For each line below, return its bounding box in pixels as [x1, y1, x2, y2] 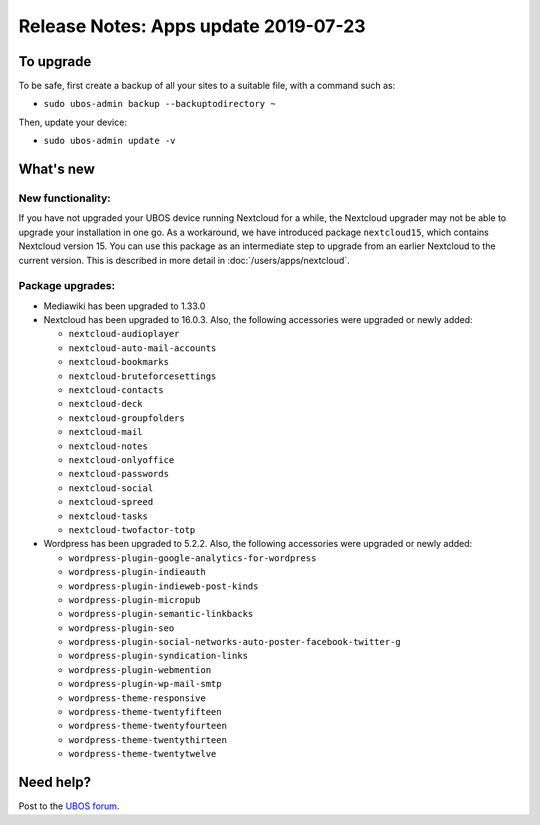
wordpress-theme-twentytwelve [68, 748, 217, 760]
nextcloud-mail [68, 426, 144, 438]
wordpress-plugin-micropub [68, 594, 201, 605]
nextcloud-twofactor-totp [68, 524, 196, 535]
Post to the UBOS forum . [18, 800, 120, 812]
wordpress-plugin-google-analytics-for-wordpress [68, 552, 317, 564]
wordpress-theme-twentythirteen [68, 734, 227, 745]
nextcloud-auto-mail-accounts [68, 342, 217, 354]
